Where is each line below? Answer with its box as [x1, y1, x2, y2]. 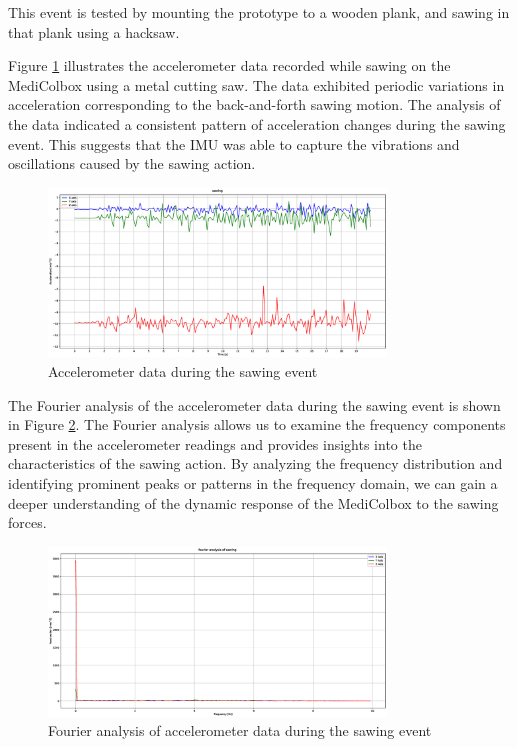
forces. [8, 512, 47, 533]
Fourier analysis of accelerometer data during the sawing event [48, 720, 432, 741]
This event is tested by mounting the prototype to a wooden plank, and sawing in [8, 2, 510, 22]
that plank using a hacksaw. [8, 21, 180, 42]
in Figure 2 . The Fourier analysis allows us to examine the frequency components [8, 414, 506, 435]
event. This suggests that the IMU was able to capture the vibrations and [8, 133, 460, 154]
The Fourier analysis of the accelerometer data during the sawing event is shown [8, 394, 501, 415]
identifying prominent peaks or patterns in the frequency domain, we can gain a [8, 472, 498, 493]
